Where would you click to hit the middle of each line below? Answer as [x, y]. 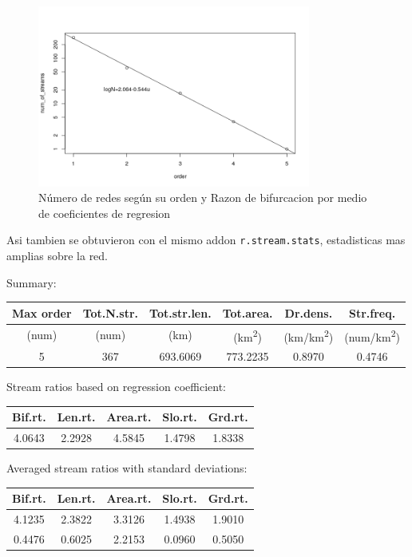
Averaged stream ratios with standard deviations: [127, 468]
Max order [42, 312]
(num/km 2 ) [372, 335]
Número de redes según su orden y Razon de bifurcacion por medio [203, 198]
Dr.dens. [309, 312]
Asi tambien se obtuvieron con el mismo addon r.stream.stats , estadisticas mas [206, 240]
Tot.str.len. [180, 312]
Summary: [32, 282]
